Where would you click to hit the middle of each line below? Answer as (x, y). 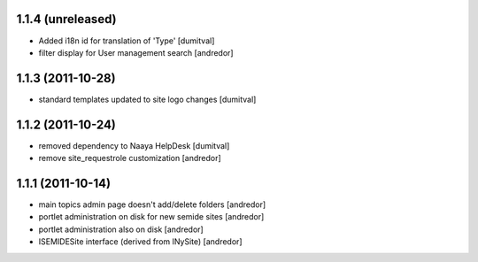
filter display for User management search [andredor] (136, 52)
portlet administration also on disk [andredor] (121, 229)
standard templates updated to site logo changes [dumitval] (147, 99)
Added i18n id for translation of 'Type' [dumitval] (127, 41)
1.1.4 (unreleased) (66, 19)
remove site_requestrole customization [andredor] (130, 158)
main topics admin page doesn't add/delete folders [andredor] (152, 204)
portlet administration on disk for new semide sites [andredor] (151, 217)
